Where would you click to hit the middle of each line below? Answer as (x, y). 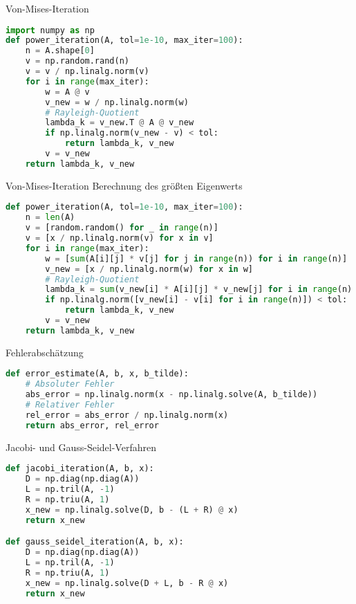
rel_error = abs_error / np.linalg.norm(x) (127, 415)
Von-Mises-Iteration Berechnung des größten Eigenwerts (124, 185)
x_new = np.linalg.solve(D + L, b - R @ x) (127, 583)
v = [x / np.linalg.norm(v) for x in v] (119, 238)
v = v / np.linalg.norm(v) (87, 72)
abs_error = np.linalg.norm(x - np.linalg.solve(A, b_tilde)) (171, 395)
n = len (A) (50, 218)
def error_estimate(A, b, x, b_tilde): (97, 374)
